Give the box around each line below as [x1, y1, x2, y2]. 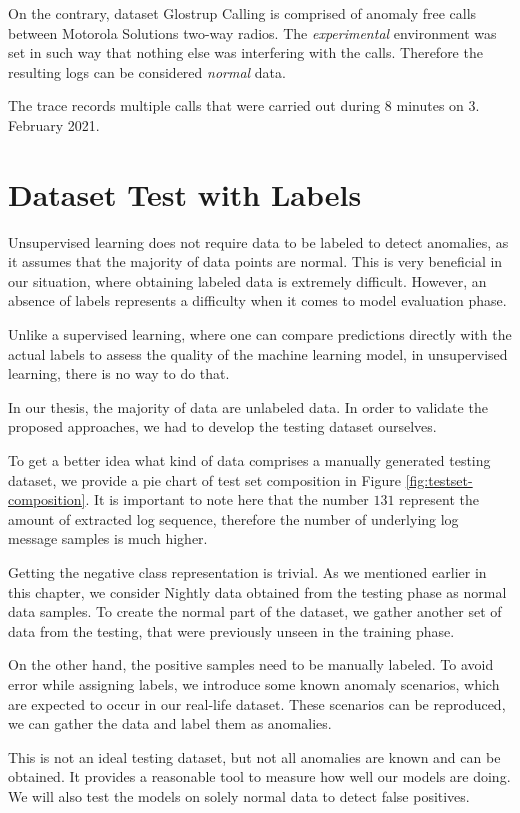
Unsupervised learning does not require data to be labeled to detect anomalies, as [8, 231, 509, 252]
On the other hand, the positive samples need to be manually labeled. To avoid [8, 654, 494, 675]
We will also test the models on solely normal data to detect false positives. [8, 785, 470, 806]
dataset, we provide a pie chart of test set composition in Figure [8, 469, 401, 490]
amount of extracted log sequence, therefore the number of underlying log [8, 508, 459, 529]
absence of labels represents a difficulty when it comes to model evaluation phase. [8, 290, 507, 311]
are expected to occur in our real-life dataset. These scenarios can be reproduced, [8, 693, 506, 714]
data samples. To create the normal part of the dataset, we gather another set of [8, 601, 502, 622]
